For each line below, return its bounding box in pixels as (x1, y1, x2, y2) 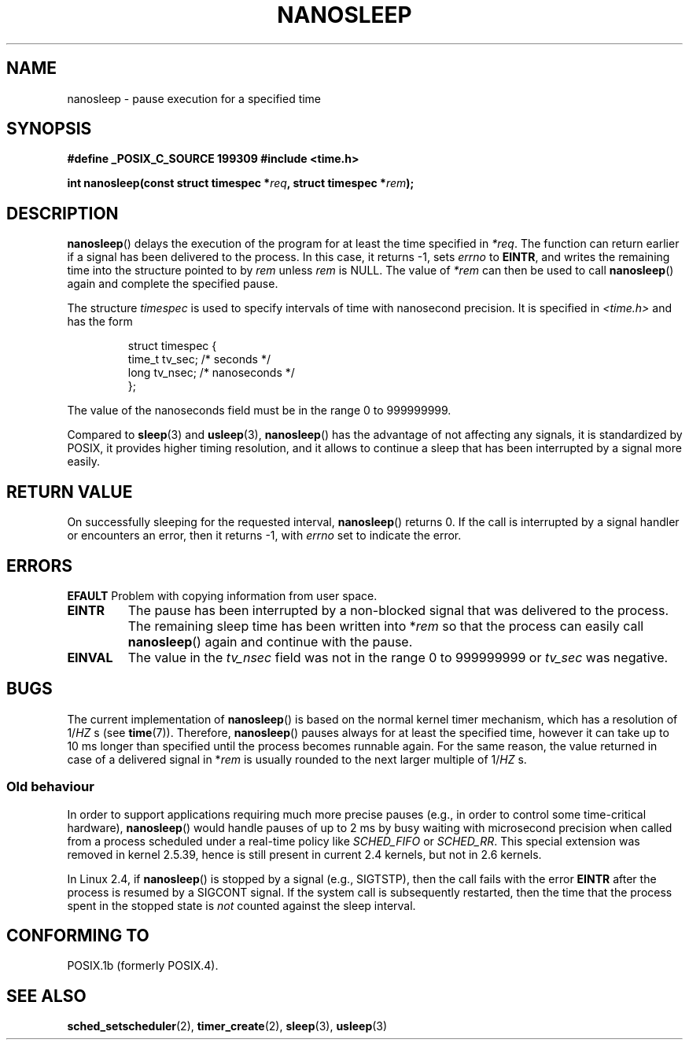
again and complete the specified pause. (67, 277, 278, 291)
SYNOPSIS (6, 119, 92, 139)
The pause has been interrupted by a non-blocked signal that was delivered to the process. (127, 602, 669, 618)
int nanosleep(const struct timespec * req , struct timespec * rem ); (67, 176, 415, 190)
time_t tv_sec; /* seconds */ (127, 352, 271, 366)
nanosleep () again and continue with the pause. (127, 633, 413, 650)
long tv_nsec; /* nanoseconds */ (127, 366, 295, 380)
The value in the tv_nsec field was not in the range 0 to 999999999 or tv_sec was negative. (127, 649, 669, 665)
